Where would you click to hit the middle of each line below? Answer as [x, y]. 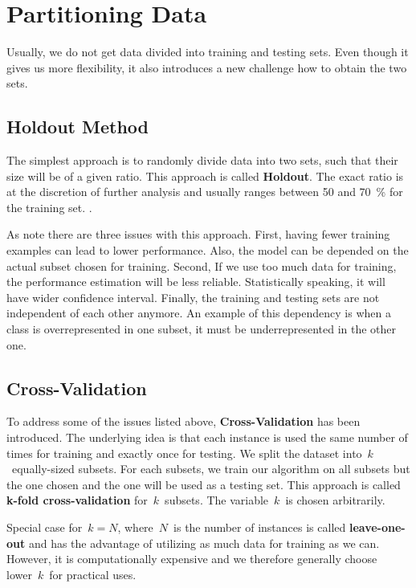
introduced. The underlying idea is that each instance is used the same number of [207, 437]
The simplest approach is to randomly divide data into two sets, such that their [202, 160]
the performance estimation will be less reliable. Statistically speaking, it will [196, 282]
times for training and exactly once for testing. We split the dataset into [184, 453]
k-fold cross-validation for [77, 500]
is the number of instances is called [260, 527]
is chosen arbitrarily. [335, 500]
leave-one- [377, 527]
